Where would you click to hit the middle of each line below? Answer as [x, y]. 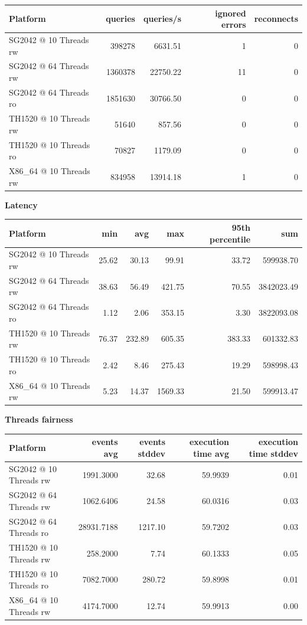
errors [234, 24]
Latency [21, 204]
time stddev [273, 453]
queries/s [162, 19]
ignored [231, 13]
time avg [211, 453]
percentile [230, 239]
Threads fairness [39, 419]
